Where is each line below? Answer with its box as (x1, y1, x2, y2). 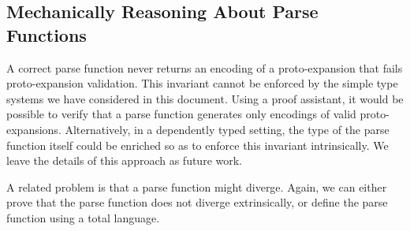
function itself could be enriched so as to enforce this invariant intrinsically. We (6, 136, 389, 153)
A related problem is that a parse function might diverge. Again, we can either (6, 178, 387, 195)
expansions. (6, 121, 61, 137)
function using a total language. (6, 209, 160, 225)
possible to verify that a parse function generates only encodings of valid (6, 106, 356, 122)
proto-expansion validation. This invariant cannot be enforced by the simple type (6, 75, 398, 91)
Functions (6, 22, 87, 47)
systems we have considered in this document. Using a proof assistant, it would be (6, 90, 404, 106)
